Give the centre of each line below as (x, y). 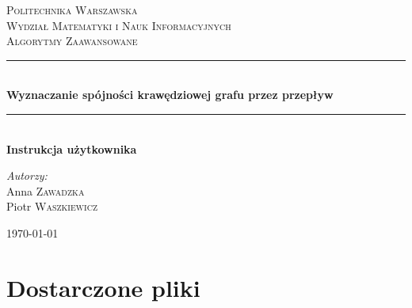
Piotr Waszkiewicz (52, 206)
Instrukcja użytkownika (72, 148)
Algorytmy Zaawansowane (72, 41)
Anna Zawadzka (46, 190)
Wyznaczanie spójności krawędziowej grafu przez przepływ (170, 95)
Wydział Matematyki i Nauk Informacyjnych (119, 25)
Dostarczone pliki (103, 287)
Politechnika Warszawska (72, 10)
